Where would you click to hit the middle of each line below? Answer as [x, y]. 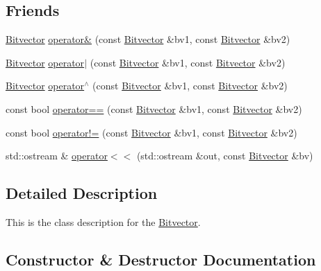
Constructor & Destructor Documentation [161, 259]
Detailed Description [82, 193]
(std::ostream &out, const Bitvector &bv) [225, 156]
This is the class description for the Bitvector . [103, 221]
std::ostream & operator [57, 156]
